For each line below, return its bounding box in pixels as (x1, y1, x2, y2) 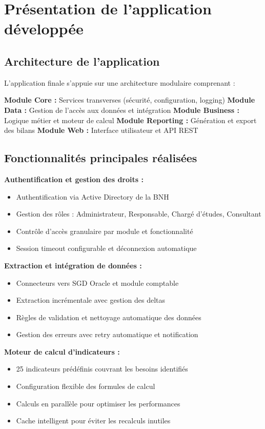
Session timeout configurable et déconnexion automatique (16, 243, 197, 254)
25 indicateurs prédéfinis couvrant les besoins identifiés (16, 363, 188, 374)
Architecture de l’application (4, 53, 160, 69)
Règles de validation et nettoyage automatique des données (16, 311, 201, 322)
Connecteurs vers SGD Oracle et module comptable (16, 277, 179, 288)
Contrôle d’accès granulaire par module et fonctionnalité (16, 225, 193, 236)
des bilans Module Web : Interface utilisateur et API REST (4, 125, 198, 135)
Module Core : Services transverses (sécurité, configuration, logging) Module (4, 94, 255, 105)
